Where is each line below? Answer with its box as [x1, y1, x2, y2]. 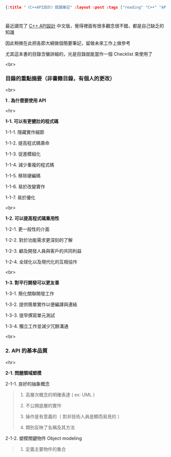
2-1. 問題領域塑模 [5, 369, 42, 376]
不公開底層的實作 [25, 402, 62, 408]
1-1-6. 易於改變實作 [5, 183, 45, 190]
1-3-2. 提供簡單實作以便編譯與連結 [5, 301, 78, 307]
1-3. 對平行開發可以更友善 [5, 280, 60, 286]
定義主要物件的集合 [25, 446, 66, 452]
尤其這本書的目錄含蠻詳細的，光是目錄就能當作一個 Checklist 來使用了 [5, 51, 153, 57]
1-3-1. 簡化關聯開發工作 [5, 290, 55, 297]
